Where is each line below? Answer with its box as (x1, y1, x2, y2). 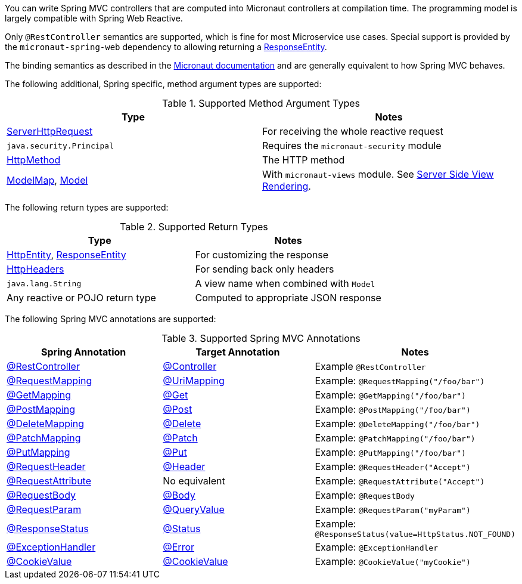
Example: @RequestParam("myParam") (315, 503, 471, 515)
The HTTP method (262, 154, 345, 166)
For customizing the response (195, 249, 329, 261)
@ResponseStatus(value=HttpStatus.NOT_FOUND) (315, 530, 515, 539)
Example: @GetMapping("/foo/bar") (315, 389, 466, 401)
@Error (163, 541, 194, 553)
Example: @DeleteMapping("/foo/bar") (315, 418, 480, 429)
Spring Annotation (41, 346, 126, 358)
